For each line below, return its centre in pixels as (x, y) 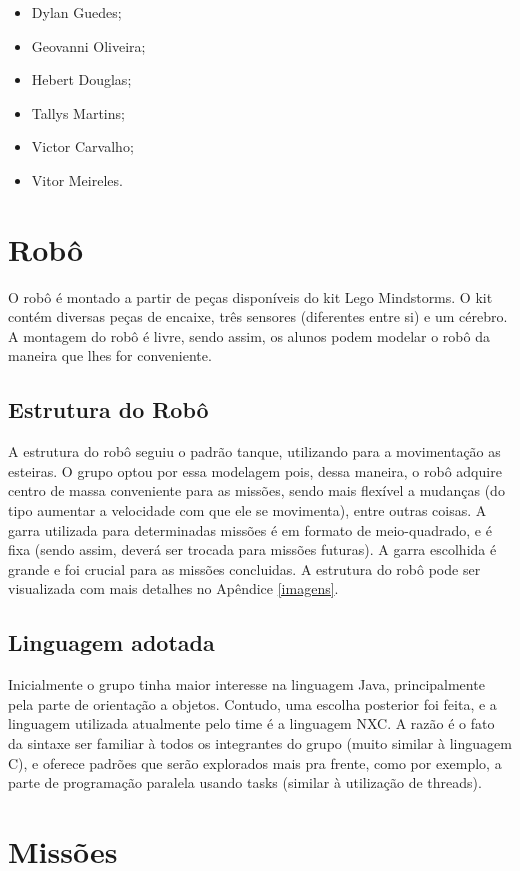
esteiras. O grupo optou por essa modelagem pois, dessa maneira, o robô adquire (255, 470)
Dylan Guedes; (76, 12)
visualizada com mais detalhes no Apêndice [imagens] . (173, 588)
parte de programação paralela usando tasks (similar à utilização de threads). (245, 782)
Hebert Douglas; (81, 79)
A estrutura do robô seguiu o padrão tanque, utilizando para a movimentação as (254, 451)
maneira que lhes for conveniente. (110, 355)
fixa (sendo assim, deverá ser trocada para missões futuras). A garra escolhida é (252, 549)
